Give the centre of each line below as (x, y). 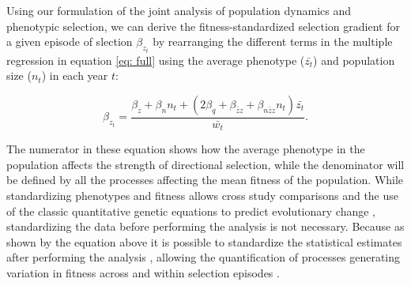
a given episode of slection (70, 41)
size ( (19, 75)
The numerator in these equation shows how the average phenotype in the (186, 149)
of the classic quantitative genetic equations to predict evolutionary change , (191, 211)
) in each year (75, 75)
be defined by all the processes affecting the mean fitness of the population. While (205, 180)
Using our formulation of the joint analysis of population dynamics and (179, 10)
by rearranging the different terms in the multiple (273, 41)
